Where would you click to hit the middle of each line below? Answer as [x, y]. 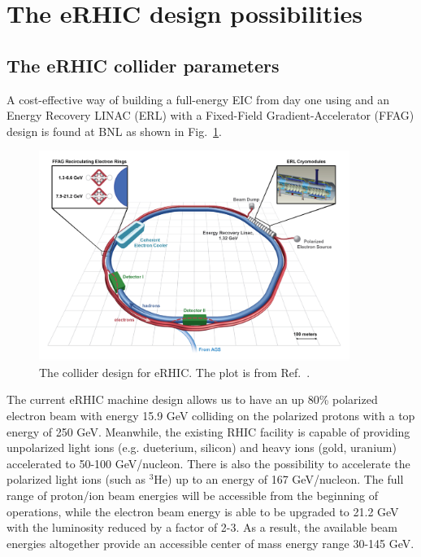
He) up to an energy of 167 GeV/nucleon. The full [279, 479]
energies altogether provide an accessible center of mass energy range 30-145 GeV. [210, 543]
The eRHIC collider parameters [143, 65]
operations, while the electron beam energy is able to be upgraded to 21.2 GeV [203, 511]
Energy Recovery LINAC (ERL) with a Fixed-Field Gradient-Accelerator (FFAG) [210, 115]
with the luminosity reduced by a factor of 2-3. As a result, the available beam [202, 527]
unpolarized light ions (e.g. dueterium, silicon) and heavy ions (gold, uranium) [202, 447]
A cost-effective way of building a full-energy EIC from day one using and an [198, 99]
